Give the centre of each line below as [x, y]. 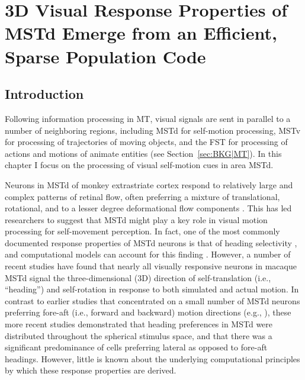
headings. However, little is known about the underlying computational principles [152, 358]
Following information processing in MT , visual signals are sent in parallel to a [148, 118]
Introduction [44, 94]
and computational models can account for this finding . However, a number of [148, 254]
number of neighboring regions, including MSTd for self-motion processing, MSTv [153, 130]
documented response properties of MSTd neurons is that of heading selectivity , [151, 242]
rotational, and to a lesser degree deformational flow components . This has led [148, 208]
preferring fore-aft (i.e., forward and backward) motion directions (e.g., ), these [148, 312]
